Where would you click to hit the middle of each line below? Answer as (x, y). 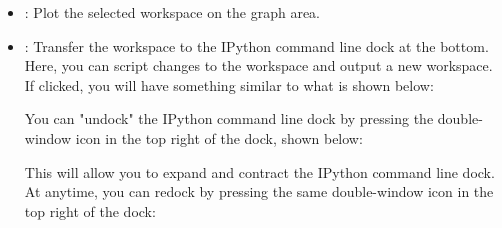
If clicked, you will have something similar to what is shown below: (229, 84)
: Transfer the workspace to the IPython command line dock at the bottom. (256, 45)
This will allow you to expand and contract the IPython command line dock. (259, 171)
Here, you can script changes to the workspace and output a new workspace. (258, 65)
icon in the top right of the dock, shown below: (219, 137)
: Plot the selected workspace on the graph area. (172, 12)
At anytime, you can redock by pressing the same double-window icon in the (259, 191)
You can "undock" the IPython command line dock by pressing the (229, 118)
